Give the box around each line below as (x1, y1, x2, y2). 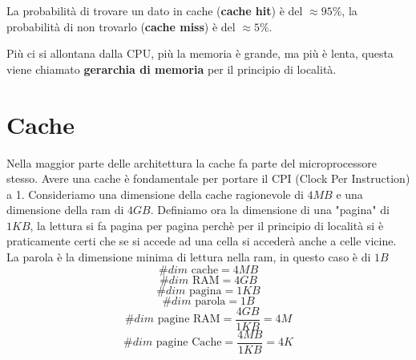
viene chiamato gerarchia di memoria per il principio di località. (6, 60, 337, 77)
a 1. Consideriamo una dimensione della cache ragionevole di (6, 185, 304, 202)
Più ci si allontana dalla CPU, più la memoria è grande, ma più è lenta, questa (6, 45, 394, 62)
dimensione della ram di (6, 201, 124, 218)
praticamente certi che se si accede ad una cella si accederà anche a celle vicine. (6, 233, 397, 249)
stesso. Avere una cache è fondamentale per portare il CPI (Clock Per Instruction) (6, 170, 410, 187)
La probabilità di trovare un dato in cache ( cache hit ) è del (6, 2, 303, 18)
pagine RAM (157, 313, 220, 326)
